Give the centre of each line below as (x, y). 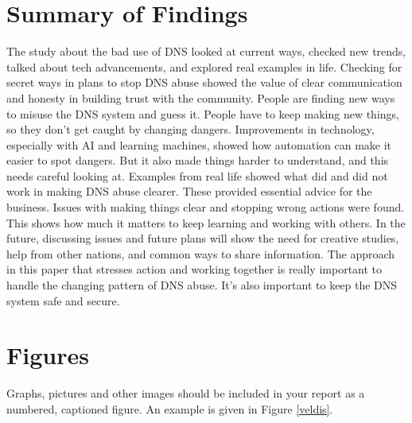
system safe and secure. (63, 300)
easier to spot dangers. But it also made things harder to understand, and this (198, 160)
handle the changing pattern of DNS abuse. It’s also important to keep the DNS (202, 285)
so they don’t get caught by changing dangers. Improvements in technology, (190, 129)
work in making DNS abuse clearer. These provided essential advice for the (189, 191)
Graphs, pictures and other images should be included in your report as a (186, 393)
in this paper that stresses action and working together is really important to (194, 269)
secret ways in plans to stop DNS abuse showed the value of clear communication (204, 82)
